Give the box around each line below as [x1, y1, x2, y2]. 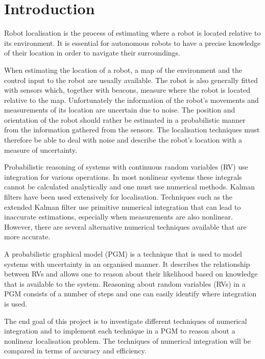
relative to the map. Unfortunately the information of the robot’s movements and [4, 94, 259, 105]
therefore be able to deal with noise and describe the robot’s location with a [4, 134, 242, 145]
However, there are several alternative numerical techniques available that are [4, 221, 247, 232]
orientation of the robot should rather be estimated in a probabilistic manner [4, 114, 246, 125]
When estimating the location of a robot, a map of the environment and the [4, 64, 243, 75]
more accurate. [4, 231, 51, 242]
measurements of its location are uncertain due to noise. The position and [4, 104, 235, 115]
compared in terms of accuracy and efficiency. [4, 345, 147, 356]
